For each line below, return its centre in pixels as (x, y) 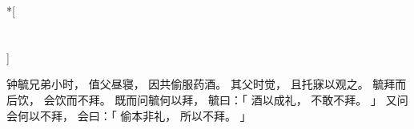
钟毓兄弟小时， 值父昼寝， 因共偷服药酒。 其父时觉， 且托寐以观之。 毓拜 (201, 84)
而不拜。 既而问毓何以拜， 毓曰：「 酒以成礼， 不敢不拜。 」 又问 (237, 99)
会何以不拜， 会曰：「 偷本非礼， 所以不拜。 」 (129, 115)
